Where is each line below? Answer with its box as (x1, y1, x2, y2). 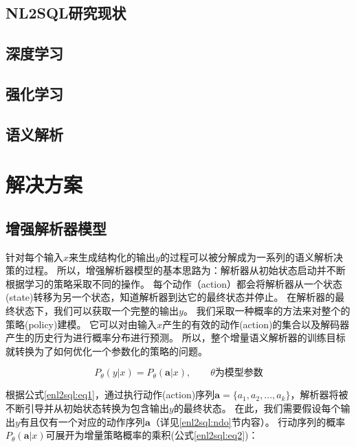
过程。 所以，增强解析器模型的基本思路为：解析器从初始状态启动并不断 (24, 263, 346, 277)
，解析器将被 (290, 387, 348, 402)
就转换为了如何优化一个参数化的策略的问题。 (5, 343, 208, 358)
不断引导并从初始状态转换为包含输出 (5, 401, 169, 415)
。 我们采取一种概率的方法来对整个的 (183, 303, 351, 318)
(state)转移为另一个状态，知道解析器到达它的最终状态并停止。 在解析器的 (5, 290, 335, 304)
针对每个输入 (5, 249, 63, 264)
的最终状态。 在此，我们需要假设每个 (173, 401, 341, 415)
